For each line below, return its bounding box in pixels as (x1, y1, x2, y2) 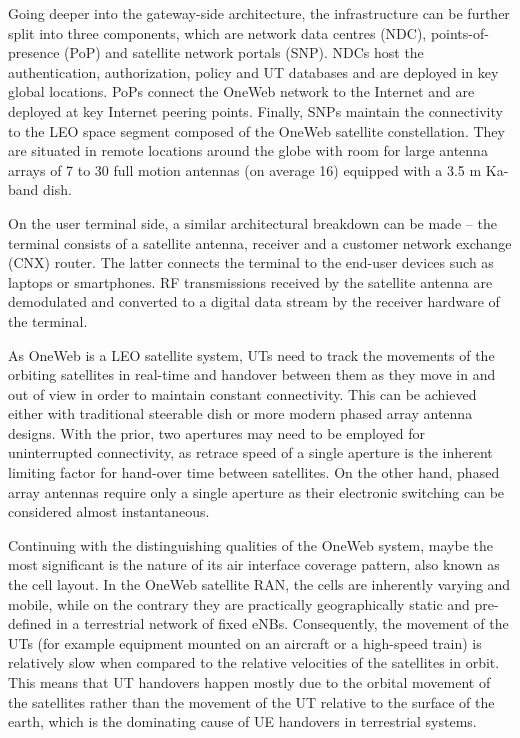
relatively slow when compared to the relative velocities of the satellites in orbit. (8, 652, 500, 673)
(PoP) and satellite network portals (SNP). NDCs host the (64, 42, 424, 63)
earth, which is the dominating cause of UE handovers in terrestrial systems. (8, 711, 477, 732)
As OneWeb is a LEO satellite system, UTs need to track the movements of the (8, 344, 495, 365)
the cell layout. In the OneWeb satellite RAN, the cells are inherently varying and (8, 574, 511, 595)
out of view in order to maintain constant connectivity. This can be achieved (8, 383, 477, 404)
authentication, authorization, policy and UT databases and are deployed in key (8, 61, 499, 82)
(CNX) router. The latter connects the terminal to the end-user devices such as (8, 252, 494, 273)
